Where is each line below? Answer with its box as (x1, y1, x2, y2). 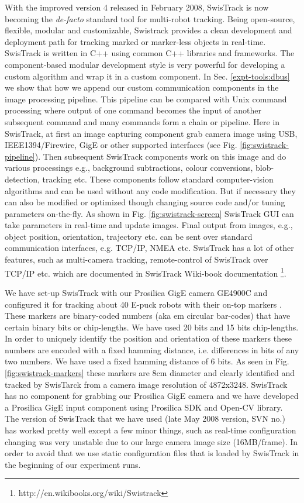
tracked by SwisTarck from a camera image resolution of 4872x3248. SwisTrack (5, 378, 288, 390)
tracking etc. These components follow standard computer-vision (42, 173, 274, 185)
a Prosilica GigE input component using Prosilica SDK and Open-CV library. (5, 401, 283, 413)
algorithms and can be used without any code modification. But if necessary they (5, 184, 296, 197)
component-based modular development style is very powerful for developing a (5, 58, 285, 70)
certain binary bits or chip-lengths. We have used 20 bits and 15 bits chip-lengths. (5, 321, 299, 333)
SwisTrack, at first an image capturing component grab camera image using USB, (5, 127, 298, 139)
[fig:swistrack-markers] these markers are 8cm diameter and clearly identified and (5, 367, 295, 379)
